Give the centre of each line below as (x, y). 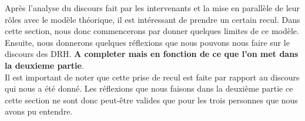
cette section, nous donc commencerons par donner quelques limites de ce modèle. (152, 31)
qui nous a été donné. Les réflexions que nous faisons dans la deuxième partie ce (149, 88)
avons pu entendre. (39, 111)
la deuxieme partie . (44, 65)
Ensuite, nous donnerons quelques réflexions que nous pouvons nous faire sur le (147, 42)
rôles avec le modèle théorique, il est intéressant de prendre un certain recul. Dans (152, 19)
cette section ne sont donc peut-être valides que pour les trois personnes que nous (151, 100)
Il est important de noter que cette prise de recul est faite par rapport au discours (152, 77)
